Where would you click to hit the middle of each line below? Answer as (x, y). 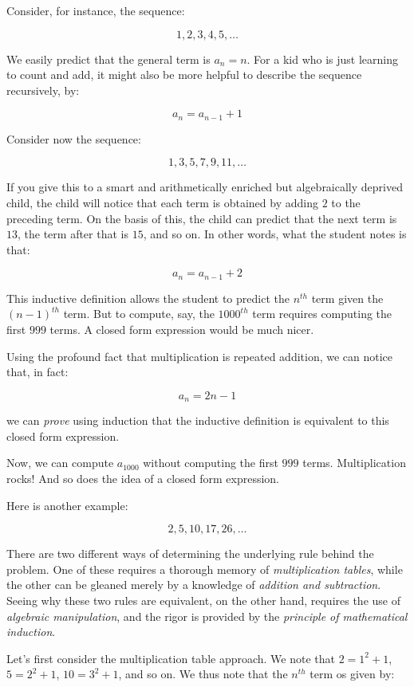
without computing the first (211, 463)
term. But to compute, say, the (139, 314)
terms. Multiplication (354, 463)
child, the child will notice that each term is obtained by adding (162, 203)
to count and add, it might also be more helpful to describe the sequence (184, 75)
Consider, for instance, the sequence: (96, 10)
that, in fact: (37, 372)
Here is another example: (67, 505)
